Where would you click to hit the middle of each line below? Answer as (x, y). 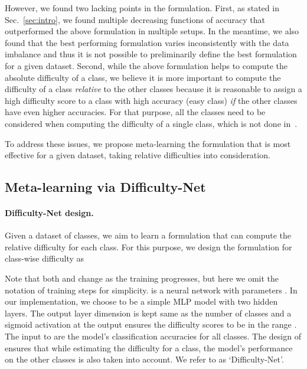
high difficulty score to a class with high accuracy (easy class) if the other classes (151, 100)
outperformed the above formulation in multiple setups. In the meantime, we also (152, 31)
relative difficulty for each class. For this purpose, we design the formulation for (148, 246)
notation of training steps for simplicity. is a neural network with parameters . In (151, 290)
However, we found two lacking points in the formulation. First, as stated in (142, 8)
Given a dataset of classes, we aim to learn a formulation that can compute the (148, 235)
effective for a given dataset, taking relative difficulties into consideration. (138, 155)
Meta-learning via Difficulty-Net (105, 187)
